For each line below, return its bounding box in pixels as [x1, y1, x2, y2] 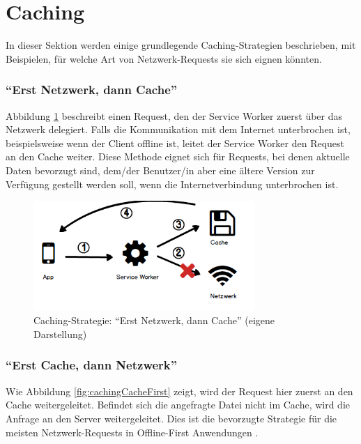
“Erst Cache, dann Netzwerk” [6, 356, 178, 374]
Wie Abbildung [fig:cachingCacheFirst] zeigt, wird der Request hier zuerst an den [6, 383, 353, 398]
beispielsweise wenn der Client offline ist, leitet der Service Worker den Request [6, 135, 345, 150]
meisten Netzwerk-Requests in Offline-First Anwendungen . [6, 424, 259, 439]
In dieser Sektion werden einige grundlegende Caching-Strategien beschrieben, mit [6, 38, 356, 52]
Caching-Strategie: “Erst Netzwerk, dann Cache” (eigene [33, 313, 275, 328]
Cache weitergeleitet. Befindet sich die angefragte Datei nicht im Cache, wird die [6, 397, 351, 412]
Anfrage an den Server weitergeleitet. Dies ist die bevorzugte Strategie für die [6, 411, 337, 425]
